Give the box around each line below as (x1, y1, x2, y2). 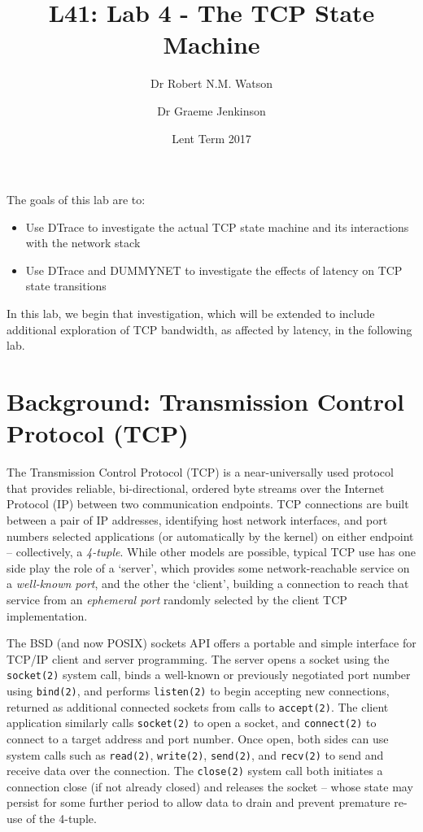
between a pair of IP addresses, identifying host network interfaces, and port (7, 511, 388, 528)
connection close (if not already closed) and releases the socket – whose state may (7, 778, 413, 795)
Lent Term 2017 (172, 129, 251, 146)
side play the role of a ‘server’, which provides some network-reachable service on (7, 559, 410, 576)
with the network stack (25, 234, 141, 251)
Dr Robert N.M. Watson (150, 75, 273, 92)
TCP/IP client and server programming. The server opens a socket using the (7, 650, 390, 667)
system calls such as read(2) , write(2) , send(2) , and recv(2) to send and (7, 746, 384, 763)
